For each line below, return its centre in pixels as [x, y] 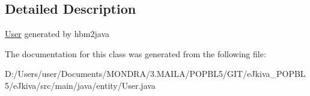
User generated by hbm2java [57, 34]
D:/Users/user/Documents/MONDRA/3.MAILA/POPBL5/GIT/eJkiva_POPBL [155, 74]
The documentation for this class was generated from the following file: [135, 53]
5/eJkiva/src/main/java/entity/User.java [80, 85]
